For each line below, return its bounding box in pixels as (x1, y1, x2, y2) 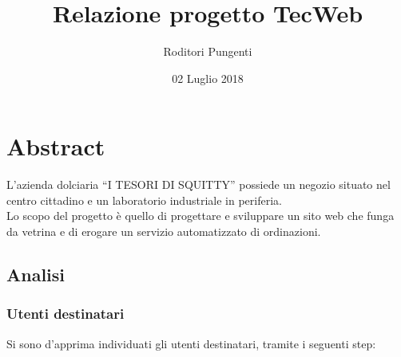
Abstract (6, 130, 105, 163)
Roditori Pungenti (163, 43, 252, 60)
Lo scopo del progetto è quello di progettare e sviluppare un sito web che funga (6, 207, 395, 224)
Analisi (6, 262, 66, 287)
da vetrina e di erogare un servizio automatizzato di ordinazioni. (6, 223, 321, 240)
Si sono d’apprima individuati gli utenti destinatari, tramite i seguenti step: (6, 335, 376, 351)
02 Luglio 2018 (172, 69, 244, 86)
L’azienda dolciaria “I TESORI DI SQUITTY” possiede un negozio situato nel (6, 176, 391, 193)
